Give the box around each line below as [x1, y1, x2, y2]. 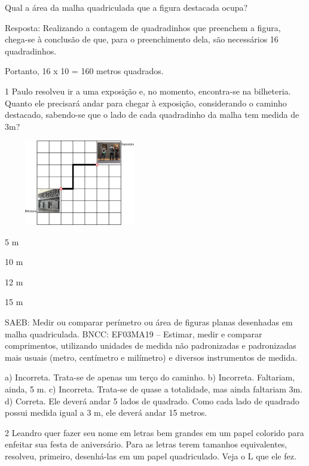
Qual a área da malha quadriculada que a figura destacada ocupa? [5, 1, 248, 13]
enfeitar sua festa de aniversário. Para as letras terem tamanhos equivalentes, [5, 438, 287, 450]
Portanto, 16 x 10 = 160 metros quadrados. [5, 65, 164, 77]
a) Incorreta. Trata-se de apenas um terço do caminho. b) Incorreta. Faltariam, [5, 371, 295, 383]
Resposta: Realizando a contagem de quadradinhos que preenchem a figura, [5, 21, 281, 33]
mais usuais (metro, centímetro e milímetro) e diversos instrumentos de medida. [5, 351, 298, 363]
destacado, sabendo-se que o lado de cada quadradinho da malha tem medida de [5, 108, 299, 121]
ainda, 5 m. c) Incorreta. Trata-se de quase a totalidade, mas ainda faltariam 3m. [5, 383, 303, 395]
